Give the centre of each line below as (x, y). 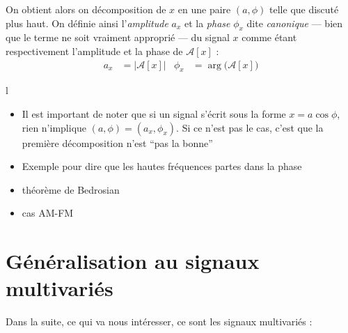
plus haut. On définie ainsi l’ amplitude (87, 23)
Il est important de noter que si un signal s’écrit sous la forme (154, 114)
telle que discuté (304, 9)
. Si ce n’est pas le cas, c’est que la (250, 127)
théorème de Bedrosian (71, 189)
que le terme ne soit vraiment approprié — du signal (118, 37)
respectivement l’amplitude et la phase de (94, 51)
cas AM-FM (48, 213)
